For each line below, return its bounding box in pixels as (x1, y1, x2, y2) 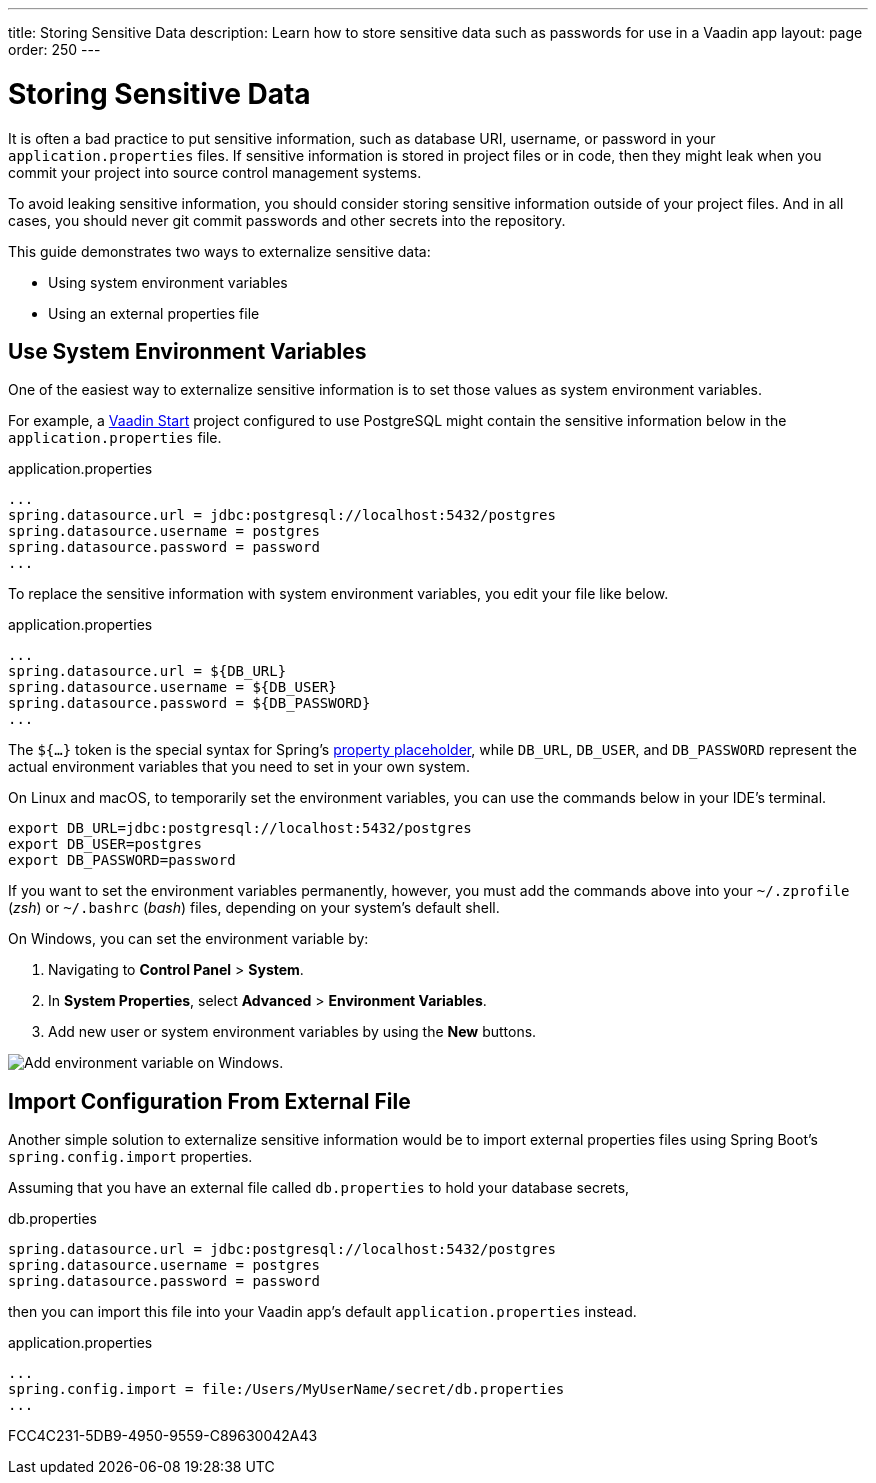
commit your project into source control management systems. (8, 163, 422, 181)
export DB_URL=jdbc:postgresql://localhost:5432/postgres (8, 820, 472, 837)
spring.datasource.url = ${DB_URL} (8, 663, 287, 680)
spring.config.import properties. (8, 1148, 253, 1166)
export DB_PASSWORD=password (8, 852, 236, 869)
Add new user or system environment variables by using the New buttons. (48, 1023, 537, 1041)
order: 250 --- (8, 41, 101, 58)
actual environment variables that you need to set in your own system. (8, 758, 470, 776)
